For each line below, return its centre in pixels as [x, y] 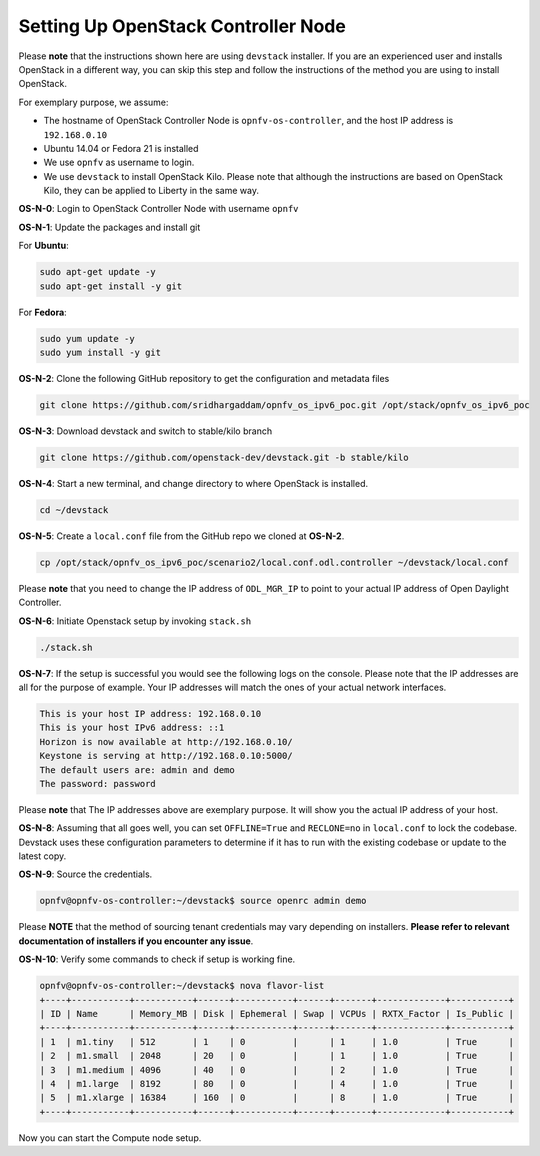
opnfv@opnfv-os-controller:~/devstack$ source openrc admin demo [203, 901]
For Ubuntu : [43, 246]
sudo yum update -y [87, 338]
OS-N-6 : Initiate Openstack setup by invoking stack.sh [135, 621]
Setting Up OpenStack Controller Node [182, 26]
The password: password [98, 783]
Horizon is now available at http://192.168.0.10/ [166, 741]
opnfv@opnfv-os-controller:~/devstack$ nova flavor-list [182, 986]
